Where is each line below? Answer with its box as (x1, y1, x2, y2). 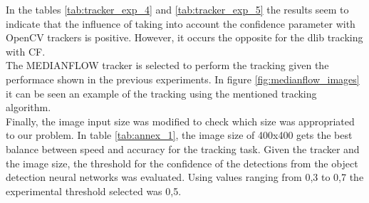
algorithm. (6, 100, 51, 115)
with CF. (6, 43, 46, 58)
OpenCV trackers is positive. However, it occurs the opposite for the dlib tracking (6, 30, 363, 45)
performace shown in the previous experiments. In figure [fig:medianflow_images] (6, 71, 360, 86)
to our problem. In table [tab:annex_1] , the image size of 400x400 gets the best (6, 127, 353, 142)
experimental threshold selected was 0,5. (6, 183, 182, 198)
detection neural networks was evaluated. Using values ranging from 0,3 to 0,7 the (6, 170, 364, 184)
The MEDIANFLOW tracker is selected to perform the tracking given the (6, 58, 329, 73)
